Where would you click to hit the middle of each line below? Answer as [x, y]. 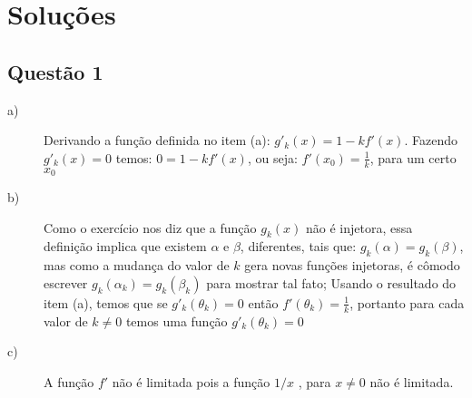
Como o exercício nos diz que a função [150, 227]
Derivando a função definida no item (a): [157, 140]
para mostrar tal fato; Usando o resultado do [331, 282]
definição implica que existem [125, 246]
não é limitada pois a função [191, 381]
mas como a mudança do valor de [137, 265]
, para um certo [413, 157]
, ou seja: [272, 157]
